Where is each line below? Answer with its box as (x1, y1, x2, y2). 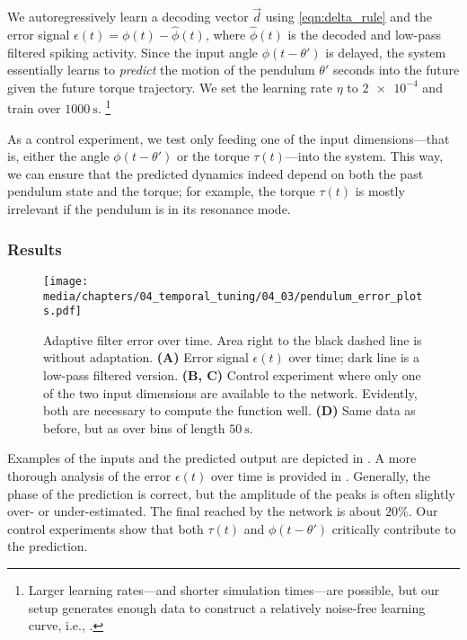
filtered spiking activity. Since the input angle (7, 42, 258, 61)
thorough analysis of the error (7, 466, 172, 484)
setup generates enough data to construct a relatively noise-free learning (28, 598, 426, 617)
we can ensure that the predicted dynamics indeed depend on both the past (7, 164, 424, 182)
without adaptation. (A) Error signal (43, 348, 249, 367)
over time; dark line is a (288, 348, 420, 367)
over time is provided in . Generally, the (210, 466, 431, 484)
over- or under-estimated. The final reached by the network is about (7, 502, 382, 520)
